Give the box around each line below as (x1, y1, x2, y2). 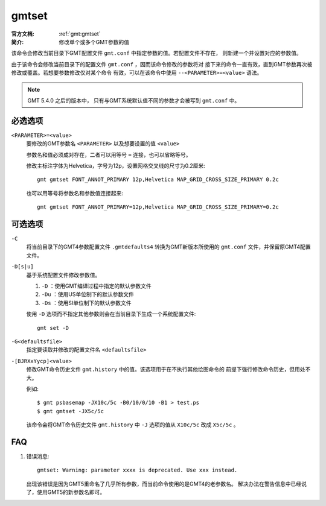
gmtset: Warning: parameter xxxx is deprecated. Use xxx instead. (37, 467, 238, 473)
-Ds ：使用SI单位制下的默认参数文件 (41, 299, 132, 306)
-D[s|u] (11, 263, 34, 270)
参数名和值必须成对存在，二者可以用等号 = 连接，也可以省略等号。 (26, 151, 191, 158)
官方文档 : (11, 30, 34, 37)
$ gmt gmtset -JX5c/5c (37, 408, 104, 414)
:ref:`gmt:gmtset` (59, 30, 101, 37)
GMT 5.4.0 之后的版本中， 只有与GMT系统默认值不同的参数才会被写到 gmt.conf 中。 (27, 96, 240, 104)
